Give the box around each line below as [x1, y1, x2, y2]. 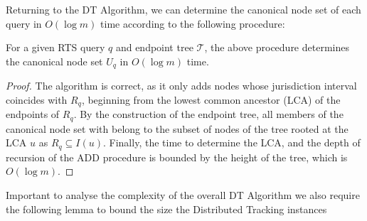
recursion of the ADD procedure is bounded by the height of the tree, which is [6, 149, 348, 164]
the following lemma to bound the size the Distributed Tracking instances [6, 201, 327, 216]
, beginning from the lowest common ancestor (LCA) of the [81, 92, 341, 107]
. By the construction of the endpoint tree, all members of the [73, 107, 344, 122]
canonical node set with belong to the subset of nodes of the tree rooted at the [6, 121, 349, 136]
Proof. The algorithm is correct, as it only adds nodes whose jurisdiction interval [6, 78, 357, 93]
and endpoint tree [115, 40, 193, 55]
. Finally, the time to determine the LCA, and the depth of [103, 135, 361, 150]
